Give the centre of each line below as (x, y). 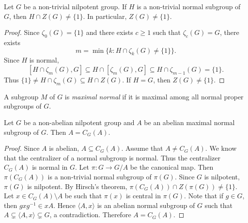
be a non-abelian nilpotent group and (79, 122)
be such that (83, 196)
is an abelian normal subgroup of (146, 205)
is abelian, (64, 148)
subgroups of (23, 106)
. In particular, (105, 16)
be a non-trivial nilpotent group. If (75, 6)
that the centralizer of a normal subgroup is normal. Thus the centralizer (112, 157)
